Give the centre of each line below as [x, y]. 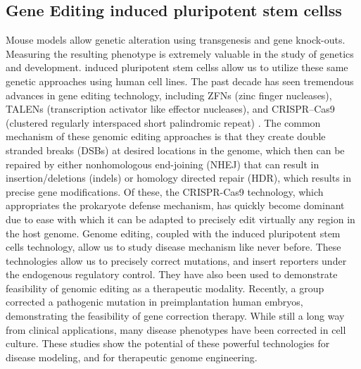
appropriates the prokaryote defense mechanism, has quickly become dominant [175, 205]
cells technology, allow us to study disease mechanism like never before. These [173, 247]
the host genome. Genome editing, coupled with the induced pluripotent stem [173, 233]
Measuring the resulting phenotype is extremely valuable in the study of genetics [180, 53]
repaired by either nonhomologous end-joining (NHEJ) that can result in [163, 164]
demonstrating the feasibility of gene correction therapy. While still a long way [175, 316]
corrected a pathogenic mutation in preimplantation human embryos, [154, 302]
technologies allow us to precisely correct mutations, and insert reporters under [176, 260]
